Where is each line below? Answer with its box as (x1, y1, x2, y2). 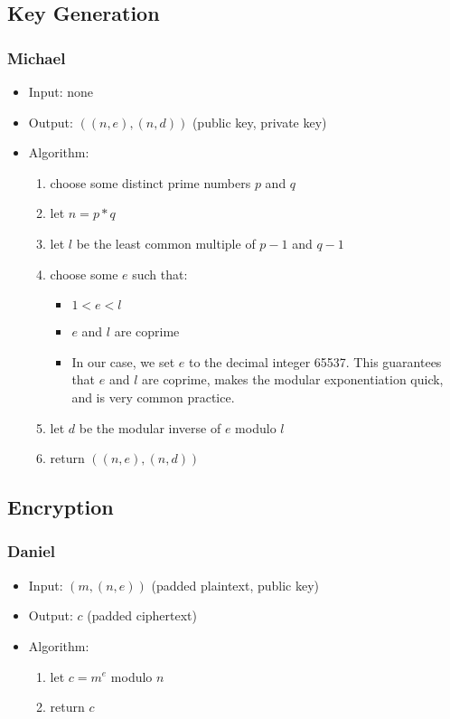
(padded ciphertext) (87, 606, 198, 625)
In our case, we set (71, 352, 175, 371)
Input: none (28, 82, 93, 100)
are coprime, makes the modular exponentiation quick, (142, 370, 444, 389)
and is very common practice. (71, 387, 235, 406)
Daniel (7, 540, 56, 563)
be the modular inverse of (79, 418, 221, 437)
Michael (7, 46, 66, 69)
